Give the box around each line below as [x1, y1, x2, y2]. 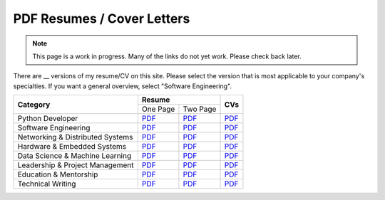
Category [17, 100, 51, 110]
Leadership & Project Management [17, 160, 134, 170]
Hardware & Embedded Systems [17, 142, 127, 152]
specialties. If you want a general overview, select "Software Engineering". [13, 82, 232, 90]
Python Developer [17, 114, 78, 124]
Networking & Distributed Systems [17, 132, 133, 142]
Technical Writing [17, 179, 76, 189]
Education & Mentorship [17, 169, 98, 179]
